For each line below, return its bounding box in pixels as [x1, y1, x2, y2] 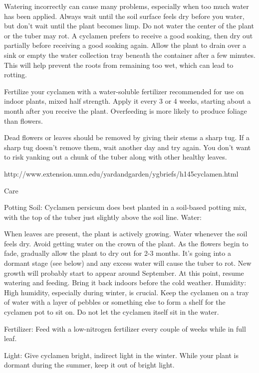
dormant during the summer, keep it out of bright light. [4, 360, 175, 370]
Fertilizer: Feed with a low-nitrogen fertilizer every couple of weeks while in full [4, 323, 246, 334]
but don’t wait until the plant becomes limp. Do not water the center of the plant [4, 20, 254, 31]
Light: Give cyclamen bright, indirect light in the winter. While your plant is [4, 350, 239, 360]
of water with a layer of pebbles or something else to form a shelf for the [4, 297, 226, 307]
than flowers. [4, 115, 43, 126]
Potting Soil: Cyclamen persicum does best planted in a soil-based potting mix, [4, 202, 247, 212]
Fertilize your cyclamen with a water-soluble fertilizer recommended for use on [4, 86, 244, 96]
